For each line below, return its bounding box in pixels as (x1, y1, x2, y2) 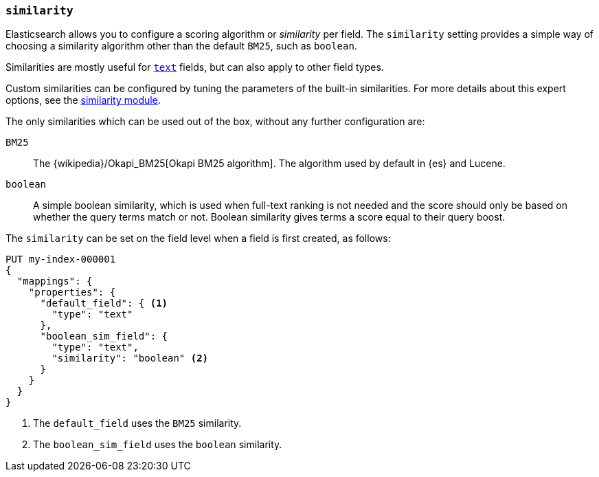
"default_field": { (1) (40, 298, 168, 309)
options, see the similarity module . (5, 94, 161, 107)
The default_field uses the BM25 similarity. (33, 417, 242, 430)
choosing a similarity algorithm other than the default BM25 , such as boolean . (5, 40, 357, 52)
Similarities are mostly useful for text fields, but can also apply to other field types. (5, 61, 384, 74)
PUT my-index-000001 (5, 254, 116, 265)
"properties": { (28, 287, 116, 298)
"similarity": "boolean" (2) (52, 353, 209, 364)
